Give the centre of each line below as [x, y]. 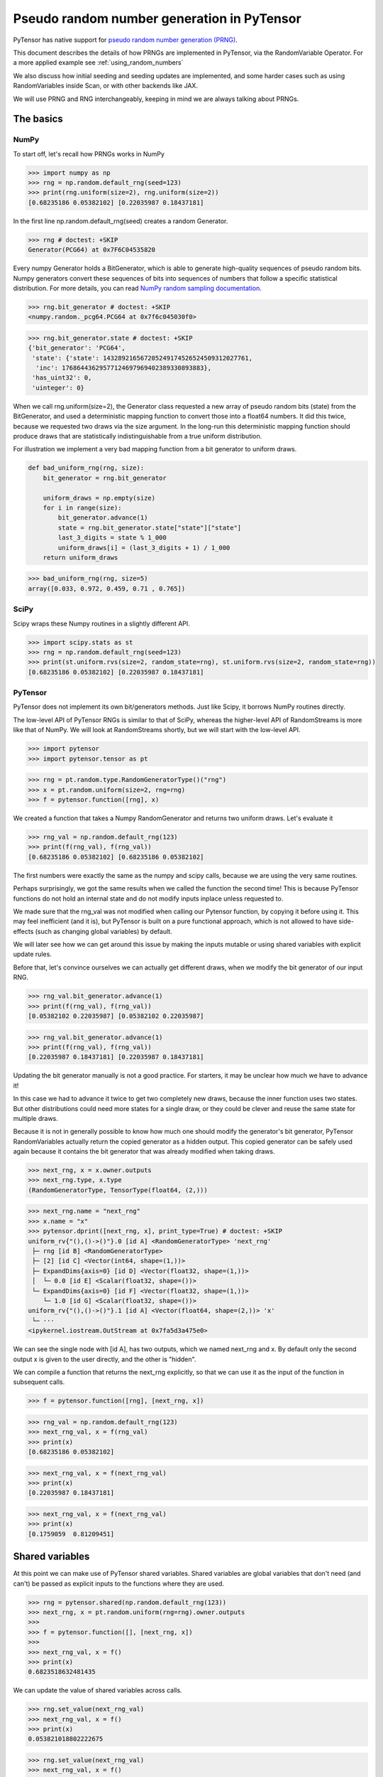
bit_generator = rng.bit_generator [105, 478]
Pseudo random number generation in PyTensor [157, 18]
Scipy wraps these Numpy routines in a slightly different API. [102, 623]
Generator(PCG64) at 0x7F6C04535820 [92, 250]
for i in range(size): [82, 508]
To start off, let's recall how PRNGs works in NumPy [89, 154]
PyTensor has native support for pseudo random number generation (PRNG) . [125, 40]
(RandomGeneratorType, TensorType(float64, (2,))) [118, 1190]
